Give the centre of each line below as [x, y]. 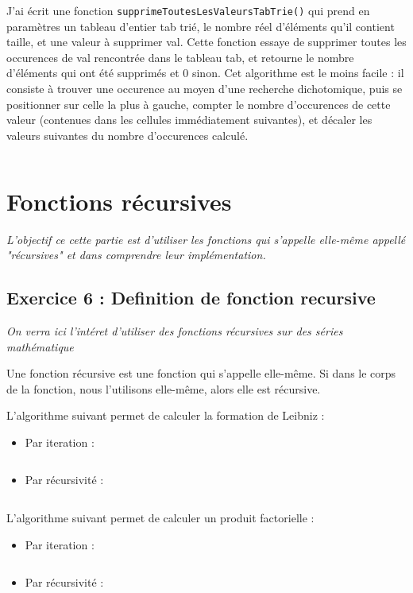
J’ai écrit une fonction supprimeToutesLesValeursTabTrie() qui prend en [188, 10]
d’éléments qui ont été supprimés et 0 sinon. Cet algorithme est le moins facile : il [205, 73]
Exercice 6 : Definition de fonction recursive [191, 298]
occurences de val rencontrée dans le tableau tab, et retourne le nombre [180, 57]
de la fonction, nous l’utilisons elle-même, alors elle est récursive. [164, 388]
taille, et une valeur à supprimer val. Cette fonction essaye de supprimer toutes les [206, 42]
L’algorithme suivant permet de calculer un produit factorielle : [160, 518]
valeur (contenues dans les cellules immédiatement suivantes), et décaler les [189, 120]
